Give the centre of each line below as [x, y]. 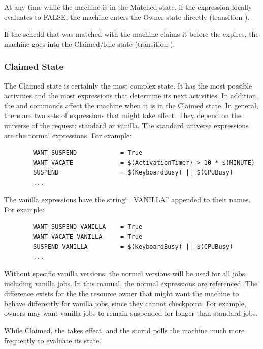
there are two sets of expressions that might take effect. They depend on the [123, 115]
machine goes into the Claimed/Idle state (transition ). [90, 43]
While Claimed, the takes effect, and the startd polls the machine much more [124, 330]
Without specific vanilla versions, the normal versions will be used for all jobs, [126, 273]
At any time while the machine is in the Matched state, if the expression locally [128, 7]
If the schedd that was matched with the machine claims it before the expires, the [131, 34]
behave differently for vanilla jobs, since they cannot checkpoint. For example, [125, 303]
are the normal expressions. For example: [68, 135]
